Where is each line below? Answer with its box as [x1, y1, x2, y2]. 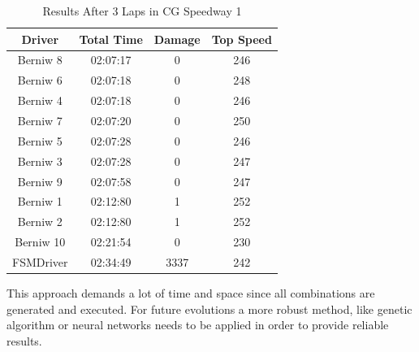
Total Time [79, 30, 143, 47]
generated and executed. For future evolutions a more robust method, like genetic [6, 300, 413, 317]
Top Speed [211, 30, 272, 47]
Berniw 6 [17, 72, 63, 89]
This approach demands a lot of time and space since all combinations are [6, 284, 375, 301]
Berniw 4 [17, 92, 63, 109]
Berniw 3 [17, 152, 63, 169]
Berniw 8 [17, 51, 63, 68]
